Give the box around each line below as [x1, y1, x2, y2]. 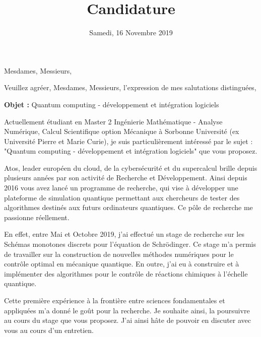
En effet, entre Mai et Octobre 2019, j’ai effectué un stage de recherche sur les [4, 229, 244, 239]
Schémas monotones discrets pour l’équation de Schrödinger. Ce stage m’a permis [4, 239, 256, 249]
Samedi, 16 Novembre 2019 [89, 27, 173, 38]
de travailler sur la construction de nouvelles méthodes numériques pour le [4, 248, 234, 259]
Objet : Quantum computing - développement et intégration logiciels [4, 99, 219, 109]
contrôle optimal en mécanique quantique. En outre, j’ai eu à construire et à [4, 258, 239, 269]
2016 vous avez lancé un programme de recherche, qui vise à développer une [4, 182, 238, 193]
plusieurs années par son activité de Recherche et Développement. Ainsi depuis [4, 172, 247, 183]
